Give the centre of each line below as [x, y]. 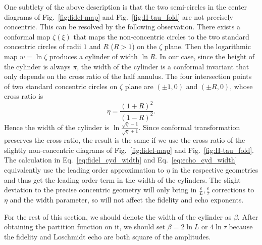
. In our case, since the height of [205, 56]
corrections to [233, 190]
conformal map [27, 36]
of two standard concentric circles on [61, 86]
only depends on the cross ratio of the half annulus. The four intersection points [128, 76]
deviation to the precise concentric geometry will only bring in [100, 190]
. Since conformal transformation [189, 127]
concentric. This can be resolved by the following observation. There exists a [122, 27]
